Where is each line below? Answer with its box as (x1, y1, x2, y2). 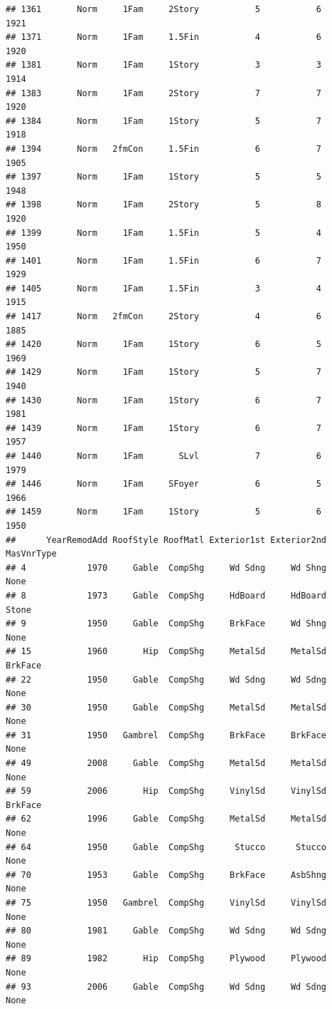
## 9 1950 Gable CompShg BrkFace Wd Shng (6, 619, 327, 629)
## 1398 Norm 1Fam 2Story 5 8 (6, 200, 321, 210)
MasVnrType (6, 549, 57, 559)
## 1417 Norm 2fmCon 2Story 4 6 (6, 311, 321, 322)
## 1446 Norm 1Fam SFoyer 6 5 (6, 479, 321, 490)
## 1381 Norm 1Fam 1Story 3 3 (6, 60, 321, 71)
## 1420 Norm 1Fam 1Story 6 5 (6, 339, 321, 350)
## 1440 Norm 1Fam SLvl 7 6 (6, 451, 321, 461)
